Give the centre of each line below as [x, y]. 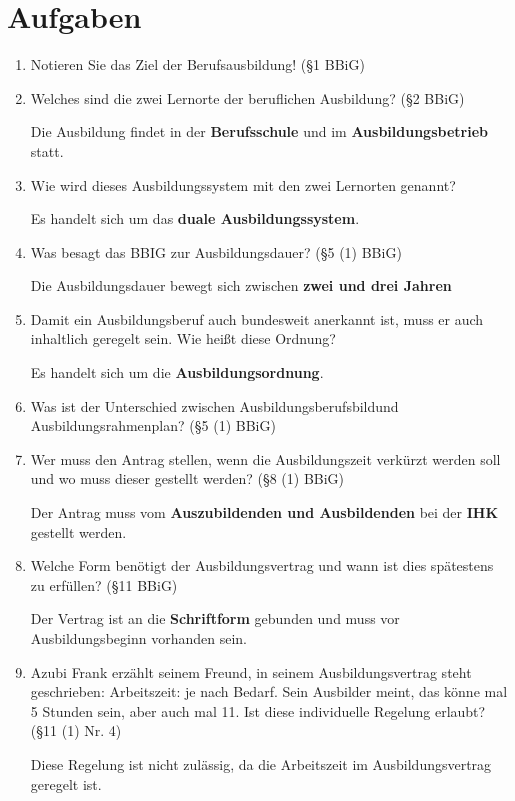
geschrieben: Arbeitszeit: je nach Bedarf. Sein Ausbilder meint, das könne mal [269, 691]
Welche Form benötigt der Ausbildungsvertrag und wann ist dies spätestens [262, 565]
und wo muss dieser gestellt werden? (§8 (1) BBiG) [187, 478]
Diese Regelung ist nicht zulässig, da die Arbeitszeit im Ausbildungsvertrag [261, 763]
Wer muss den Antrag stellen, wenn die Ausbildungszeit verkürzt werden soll [265, 458]
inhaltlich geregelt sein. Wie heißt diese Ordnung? [183, 338]
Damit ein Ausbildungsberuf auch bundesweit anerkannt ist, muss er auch [257, 318]
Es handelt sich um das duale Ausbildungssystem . [195, 218]
